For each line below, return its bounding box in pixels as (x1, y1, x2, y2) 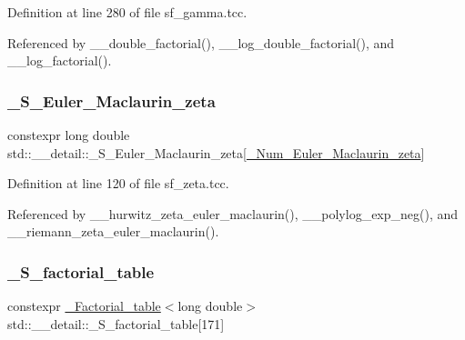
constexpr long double (7, 125, 130, 144)
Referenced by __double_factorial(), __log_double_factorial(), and (7, 33, 395, 52)
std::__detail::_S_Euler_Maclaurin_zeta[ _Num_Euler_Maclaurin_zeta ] (7, 143, 425, 162)
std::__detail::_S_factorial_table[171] (7, 314, 225, 333)
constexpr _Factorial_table (7, 296, 161, 315)
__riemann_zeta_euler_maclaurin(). (7, 222, 219, 241)
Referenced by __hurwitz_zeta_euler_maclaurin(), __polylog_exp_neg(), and (7, 204, 459, 223)
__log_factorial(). (7, 51, 112, 70)
